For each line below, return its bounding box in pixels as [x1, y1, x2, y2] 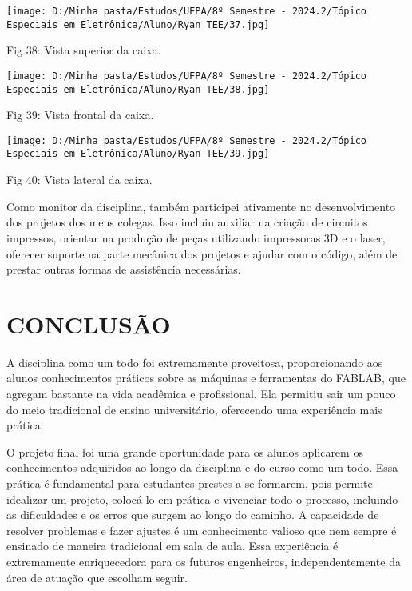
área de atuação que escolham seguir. [6, 569, 188, 585]
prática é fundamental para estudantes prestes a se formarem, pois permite [6, 474, 373, 491]
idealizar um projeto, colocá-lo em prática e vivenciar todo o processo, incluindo [6, 490, 398, 507]
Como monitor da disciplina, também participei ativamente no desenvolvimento [6, 198, 396, 214]
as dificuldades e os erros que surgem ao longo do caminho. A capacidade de [6, 506, 379, 523]
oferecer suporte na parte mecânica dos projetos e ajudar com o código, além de [6, 245, 398, 262]
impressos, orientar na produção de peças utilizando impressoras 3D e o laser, [6, 229, 386, 246]
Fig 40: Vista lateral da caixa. [6, 171, 153, 188]
